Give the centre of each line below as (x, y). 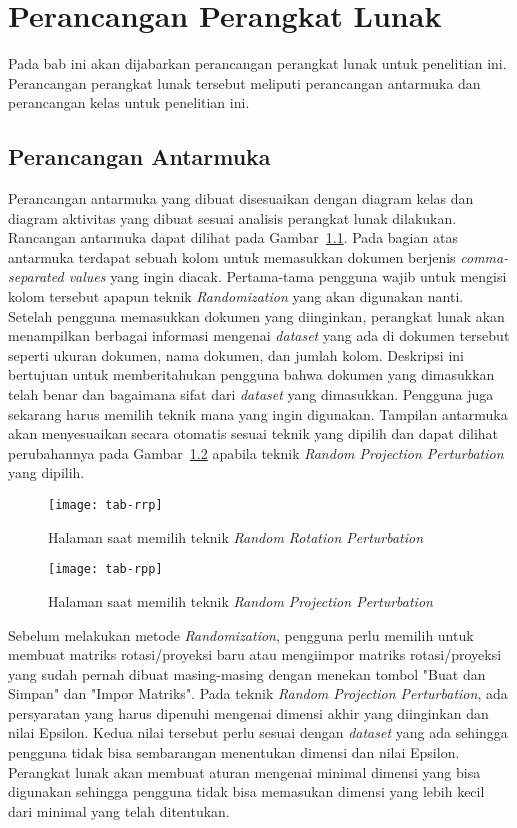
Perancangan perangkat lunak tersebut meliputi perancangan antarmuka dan (244, 82)
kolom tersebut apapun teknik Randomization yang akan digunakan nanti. (236, 296)
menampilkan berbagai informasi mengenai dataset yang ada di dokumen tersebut (259, 335)
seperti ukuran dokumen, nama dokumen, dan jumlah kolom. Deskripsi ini (236, 354)
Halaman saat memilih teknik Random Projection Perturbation (240, 600)
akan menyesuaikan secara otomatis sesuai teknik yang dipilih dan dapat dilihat (253, 433)
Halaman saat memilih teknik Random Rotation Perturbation (236, 536)
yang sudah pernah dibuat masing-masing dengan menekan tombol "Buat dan (247, 673)
